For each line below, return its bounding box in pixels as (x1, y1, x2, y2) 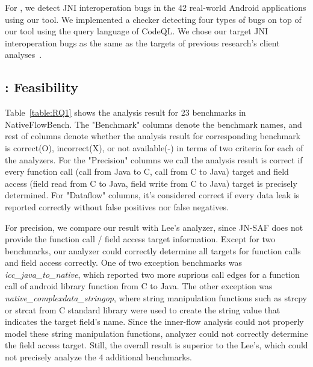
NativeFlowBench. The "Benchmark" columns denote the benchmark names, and (5, 118, 302, 130)
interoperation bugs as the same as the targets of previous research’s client (5, 36, 280, 49)
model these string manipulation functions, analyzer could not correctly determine (5, 327, 308, 339)
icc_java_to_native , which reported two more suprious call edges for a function (5, 268, 300, 280)
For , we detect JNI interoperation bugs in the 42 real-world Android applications (5, 1, 306, 13)
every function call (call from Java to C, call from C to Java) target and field (5, 165, 289, 178)
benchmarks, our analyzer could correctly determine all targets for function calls (5, 244, 301, 257)
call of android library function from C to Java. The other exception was (5, 280, 273, 292)
